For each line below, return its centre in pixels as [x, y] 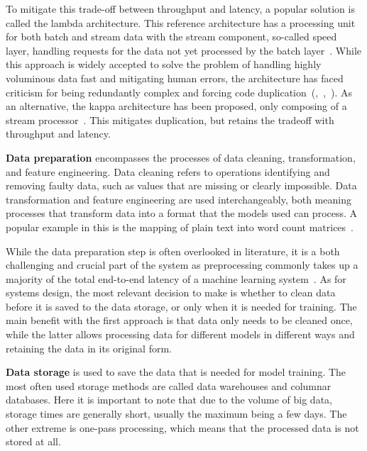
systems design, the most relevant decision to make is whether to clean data [171, 293]
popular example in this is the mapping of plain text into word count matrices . [180, 227]
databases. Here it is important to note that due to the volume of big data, [169, 400]
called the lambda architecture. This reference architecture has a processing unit [181, 22]
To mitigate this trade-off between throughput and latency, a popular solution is [180, 9]
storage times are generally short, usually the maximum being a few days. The [176, 414]
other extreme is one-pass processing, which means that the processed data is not [182, 427]
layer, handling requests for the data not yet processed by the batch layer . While [184, 50]
